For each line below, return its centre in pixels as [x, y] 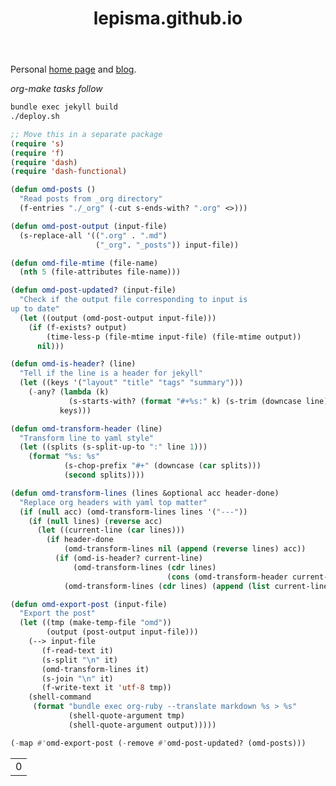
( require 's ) [37, 143]
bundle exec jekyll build [64, 107]
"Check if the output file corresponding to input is [133, 300]
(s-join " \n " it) [77, 678]
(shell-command [60, 697]
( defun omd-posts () [53, 190]
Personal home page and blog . [73, 69]
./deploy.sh [35, 117]
